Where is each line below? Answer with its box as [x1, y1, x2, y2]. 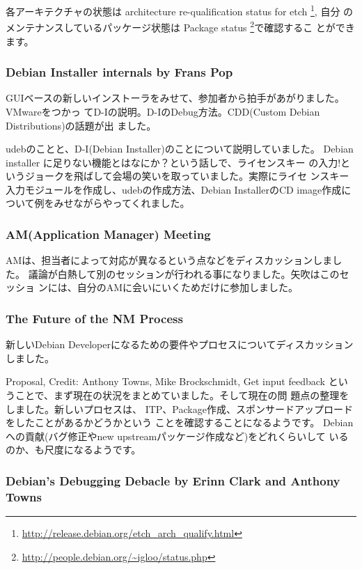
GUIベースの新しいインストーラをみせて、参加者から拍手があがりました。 [6, 91, 345, 105]
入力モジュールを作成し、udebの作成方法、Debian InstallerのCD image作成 [6, 182, 342, 196]
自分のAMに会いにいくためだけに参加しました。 [77, 280, 298, 295]
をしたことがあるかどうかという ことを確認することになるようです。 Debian [6, 415, 354, 430]
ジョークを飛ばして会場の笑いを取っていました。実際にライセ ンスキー [24, 169, 349, 183]
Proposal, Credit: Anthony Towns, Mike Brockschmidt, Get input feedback [6, 374, 325, 389]
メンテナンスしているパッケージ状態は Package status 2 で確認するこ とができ [6, 18, 355, 34]
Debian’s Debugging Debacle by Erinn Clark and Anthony [6, 471, 340, 489]
